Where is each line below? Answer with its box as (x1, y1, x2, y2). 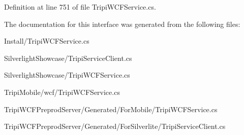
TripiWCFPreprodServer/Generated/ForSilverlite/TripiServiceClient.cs (4, 121, 226, 131)
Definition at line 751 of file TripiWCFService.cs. (4, 2, 156, 12)
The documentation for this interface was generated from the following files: (4, 18, 240, 29)
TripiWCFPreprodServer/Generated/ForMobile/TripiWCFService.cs (4, 104, 218, 114)
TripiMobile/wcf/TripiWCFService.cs (4, 86, 120, 97)
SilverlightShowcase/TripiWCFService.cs (4, 70, 130, 80)
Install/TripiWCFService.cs (4, 36, 89, 46)
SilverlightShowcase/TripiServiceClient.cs (4, 52, 132, 63)
